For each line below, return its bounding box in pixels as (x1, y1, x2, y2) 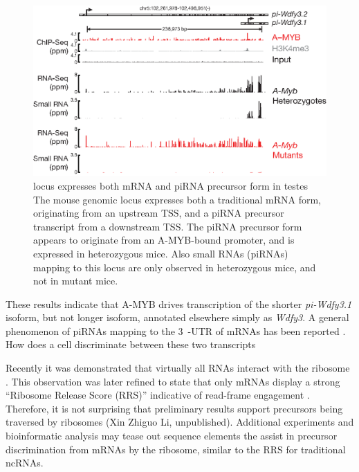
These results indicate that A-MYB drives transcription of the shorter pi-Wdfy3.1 (6, 296, 352, 311)
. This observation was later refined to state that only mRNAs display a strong (6, 374, 340, 388)
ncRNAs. (6, 455, 44, 470)
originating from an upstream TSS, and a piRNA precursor (33, 206, 284, 220)
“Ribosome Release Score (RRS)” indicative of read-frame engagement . (6, 388, 310, 402)
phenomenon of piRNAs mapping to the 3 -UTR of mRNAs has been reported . (6, 323, 346, 338)
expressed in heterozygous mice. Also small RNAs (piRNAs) (33, 246, 288, 260)
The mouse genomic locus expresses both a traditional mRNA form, (33, 192, 321, 206)
